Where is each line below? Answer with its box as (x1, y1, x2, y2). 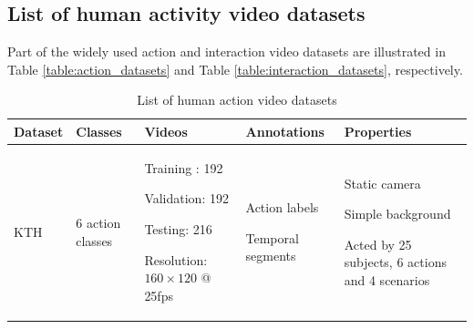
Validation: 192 (144, 189, 229, 208)
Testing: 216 (144, 220, 212, 239)
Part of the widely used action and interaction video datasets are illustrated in (7, 42, 446, 61)
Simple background (344, 204, 451, 223)
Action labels (245, 198, 319, 217)
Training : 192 (144, 158, 223, 177)
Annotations (245, 121, 325, 140)
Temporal (245, 228, 299, 247)
